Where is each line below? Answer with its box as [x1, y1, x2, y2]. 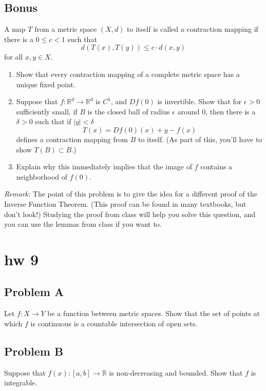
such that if [35, 116, 71, 127]
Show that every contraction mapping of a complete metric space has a [16, 68, 240, 79]
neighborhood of [16, 171, 68, 182]
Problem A [4, 284, 64, 300]
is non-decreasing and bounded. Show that [109, 367, 243, 378]
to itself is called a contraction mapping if [127, 24, 258, 34]
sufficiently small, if [16, 106, 78, 116]
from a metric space [34, 24, 97, 34]
